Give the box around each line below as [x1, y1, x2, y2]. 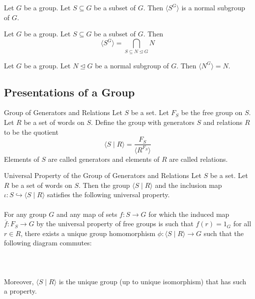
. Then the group [79, 179, 130, 190]
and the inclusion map [155, 179, 222, 190]
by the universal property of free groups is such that [36, 218, 194, 229]
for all [233, 218, 252, 229]
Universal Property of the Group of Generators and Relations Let [4, 170, 201, 180]
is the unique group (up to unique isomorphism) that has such [58, 276, 247, 286]
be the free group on [181, 107, 243, 118]
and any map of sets [56, 209, 117, 219]
